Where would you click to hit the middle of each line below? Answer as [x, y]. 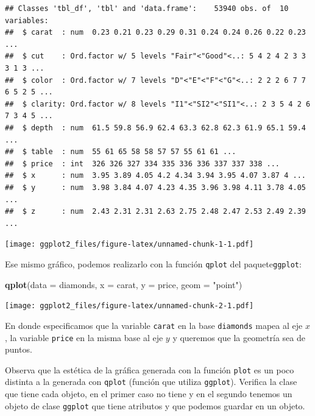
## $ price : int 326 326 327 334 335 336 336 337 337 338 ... [143, 164]
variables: [27, 20]
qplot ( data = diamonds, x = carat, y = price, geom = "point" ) [124, 284]
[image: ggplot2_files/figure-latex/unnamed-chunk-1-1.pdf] [129, 245]
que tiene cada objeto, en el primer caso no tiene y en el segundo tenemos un [149, 394]
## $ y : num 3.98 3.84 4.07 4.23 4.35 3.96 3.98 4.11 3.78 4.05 [155, 187]
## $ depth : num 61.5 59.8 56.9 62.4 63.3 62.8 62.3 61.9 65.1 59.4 [155, 128]
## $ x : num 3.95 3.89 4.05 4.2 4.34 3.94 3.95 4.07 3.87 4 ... [155, 176]
